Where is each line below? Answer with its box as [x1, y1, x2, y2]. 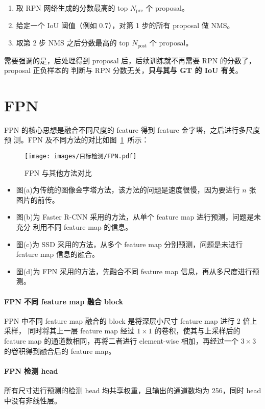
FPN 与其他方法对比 [25, 167, 92, 178]
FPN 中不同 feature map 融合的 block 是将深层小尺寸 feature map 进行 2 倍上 [4, 315, 257, 326]
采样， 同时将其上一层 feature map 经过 [4, 325, 135, 336]
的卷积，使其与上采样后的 [154, 325, 240, 336]
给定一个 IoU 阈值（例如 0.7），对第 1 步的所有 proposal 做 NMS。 [16, 20, 234, 31]
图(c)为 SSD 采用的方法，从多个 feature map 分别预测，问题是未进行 [16, 238, 243, 249]
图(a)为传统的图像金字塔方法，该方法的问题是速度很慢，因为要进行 [16, 184, 240, 195]
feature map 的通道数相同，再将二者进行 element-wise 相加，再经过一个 [4, 335, 238, 346]
